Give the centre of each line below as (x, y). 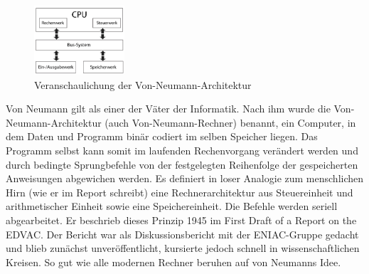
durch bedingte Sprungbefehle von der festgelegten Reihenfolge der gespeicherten (182, 164)
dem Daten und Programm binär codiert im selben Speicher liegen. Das (162, 136)
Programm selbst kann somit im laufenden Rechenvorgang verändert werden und (182, 150)
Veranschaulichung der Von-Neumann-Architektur (143, 84)
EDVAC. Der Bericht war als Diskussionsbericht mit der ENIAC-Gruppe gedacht (182, 234)
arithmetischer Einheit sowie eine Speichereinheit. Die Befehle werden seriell (172, 206)
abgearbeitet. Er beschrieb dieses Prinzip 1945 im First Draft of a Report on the (181, 220)
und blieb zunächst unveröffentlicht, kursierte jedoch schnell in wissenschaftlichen (183, 248)
